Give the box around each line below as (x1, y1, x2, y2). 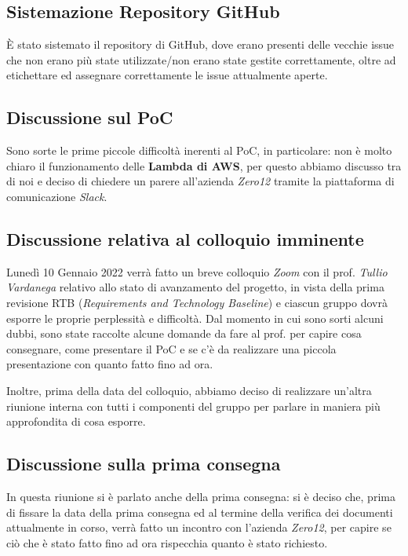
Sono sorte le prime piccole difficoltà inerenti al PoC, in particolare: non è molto (6, 142, 392, 159)
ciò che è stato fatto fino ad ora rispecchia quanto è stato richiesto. (6, 534, 328, 551)
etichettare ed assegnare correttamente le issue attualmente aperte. (6, 67, 328, 83)
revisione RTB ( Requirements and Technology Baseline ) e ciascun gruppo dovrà (6, 294, 388, 310)
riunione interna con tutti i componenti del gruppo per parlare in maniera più (6, 397, 381, 414)
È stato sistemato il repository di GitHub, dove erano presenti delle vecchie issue (6, 36, 395, 53)
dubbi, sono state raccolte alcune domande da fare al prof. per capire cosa (6, 325, 362, 342)
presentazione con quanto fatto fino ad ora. (6, 356, 213, 372)
